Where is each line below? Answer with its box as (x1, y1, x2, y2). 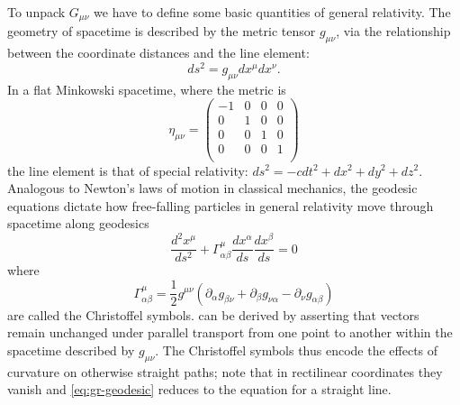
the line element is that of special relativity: (7, 161, 248, 179)
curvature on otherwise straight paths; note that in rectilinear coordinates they (7, 362, 443, 381)
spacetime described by (7, 340, 135, 359)
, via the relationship (336, 22, 451, 41)
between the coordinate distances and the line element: (7, 43, 310, 62)
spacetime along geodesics (7, 214, 149, 233)
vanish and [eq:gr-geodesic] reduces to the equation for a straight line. (7, 380, 392, 399)
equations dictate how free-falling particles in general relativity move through (7, 196, 434, 215)
